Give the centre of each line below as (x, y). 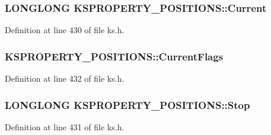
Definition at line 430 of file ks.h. (65, 30)
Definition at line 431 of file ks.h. (65, 126)
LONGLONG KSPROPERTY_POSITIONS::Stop (127, 105)
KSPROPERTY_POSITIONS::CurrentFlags (114, 56)
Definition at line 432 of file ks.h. (65, 78)
